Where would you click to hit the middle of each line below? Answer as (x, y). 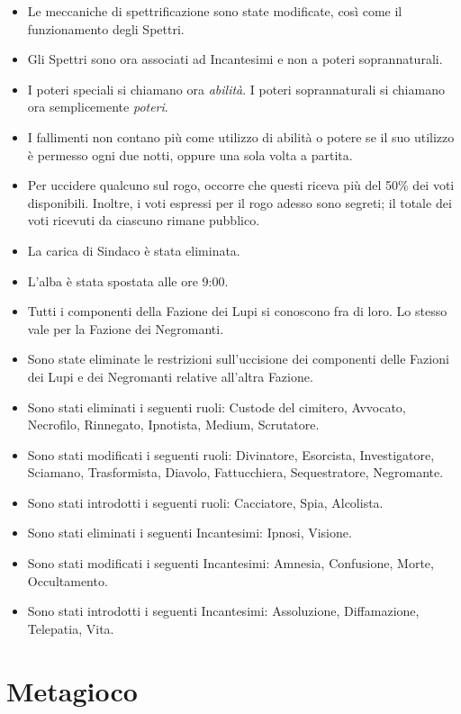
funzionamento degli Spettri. (106, 28)
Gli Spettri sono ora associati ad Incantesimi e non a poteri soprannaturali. (235, 59)
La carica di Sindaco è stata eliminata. (134, 250)
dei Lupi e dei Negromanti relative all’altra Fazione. (170, 376)
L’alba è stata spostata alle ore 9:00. (128, 280)
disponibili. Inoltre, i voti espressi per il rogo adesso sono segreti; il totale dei (240, 202)
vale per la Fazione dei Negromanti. (126, 328)
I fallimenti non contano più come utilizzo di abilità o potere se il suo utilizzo (241, 136)
